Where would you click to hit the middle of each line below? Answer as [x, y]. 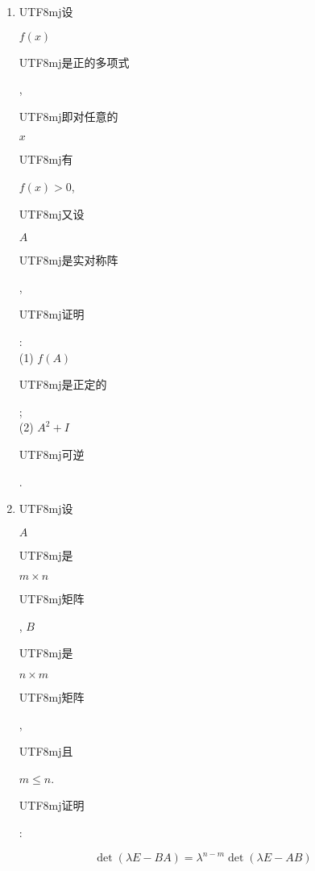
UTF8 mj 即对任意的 [68, 116]
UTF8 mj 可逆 [52, 454]
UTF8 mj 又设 [52, 213]
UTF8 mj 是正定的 [63, 384]
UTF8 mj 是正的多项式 [74, 62]
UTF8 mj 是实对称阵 [68, 260]
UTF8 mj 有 [46, 159]
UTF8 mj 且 [46, 751]
